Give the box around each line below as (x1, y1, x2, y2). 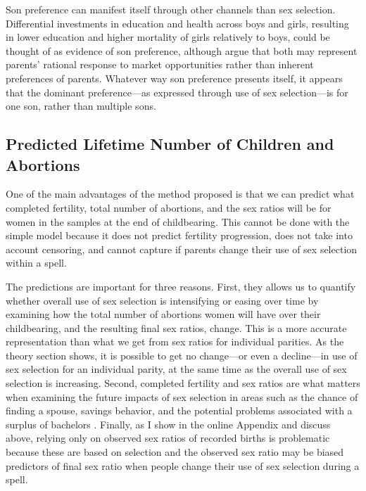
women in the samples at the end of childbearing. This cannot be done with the (6, 214, 350, 229)
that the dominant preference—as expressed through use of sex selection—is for (6, 84, 348, 99)
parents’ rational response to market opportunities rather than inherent (6, 57, 314, 72)
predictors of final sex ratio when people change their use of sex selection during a (6, 458, 360, 473)
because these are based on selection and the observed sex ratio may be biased (6, 445, 344, 459)
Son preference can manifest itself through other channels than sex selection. (6, 2, 336, 16)
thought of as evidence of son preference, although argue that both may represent (6, 43, 358, 58)
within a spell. (6, 255, 67, 270)
